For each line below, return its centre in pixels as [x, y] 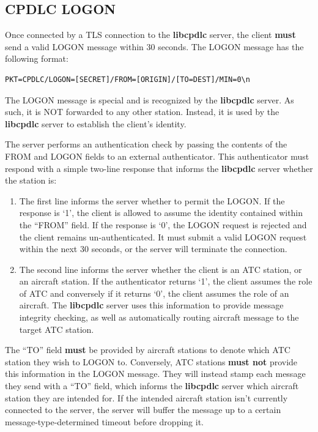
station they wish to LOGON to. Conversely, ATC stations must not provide [151, 361]
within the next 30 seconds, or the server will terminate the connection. [153, 249]
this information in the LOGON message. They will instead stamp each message [155, 374]
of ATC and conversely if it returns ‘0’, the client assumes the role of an [154, 293]
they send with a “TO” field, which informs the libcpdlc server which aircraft [152, 386]
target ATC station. [57, 329]
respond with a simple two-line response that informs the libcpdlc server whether [159, 168]
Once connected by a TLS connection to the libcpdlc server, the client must [150, 35]
